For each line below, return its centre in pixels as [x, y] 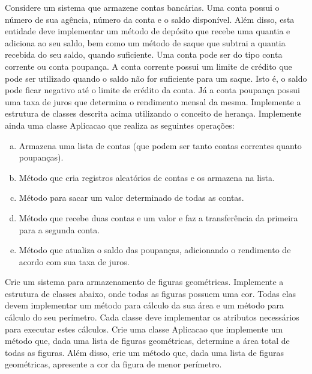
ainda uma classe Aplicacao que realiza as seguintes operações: [120, 125]
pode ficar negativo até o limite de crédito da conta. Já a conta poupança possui [152, 90]
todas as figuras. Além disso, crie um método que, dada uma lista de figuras [144, 352]
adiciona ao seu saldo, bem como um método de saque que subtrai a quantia [145, 42]
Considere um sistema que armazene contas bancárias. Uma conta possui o [142, 7]
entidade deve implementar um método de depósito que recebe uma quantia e [148, 31]
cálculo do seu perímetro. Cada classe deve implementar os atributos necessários [152, 317]
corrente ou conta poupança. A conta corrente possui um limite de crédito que [148, 66]
